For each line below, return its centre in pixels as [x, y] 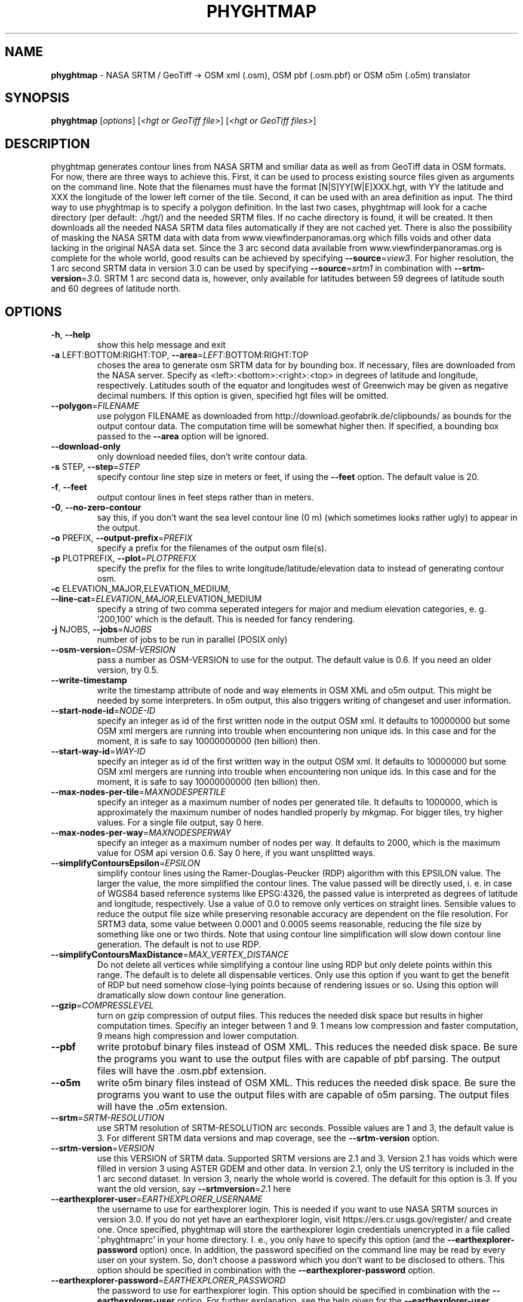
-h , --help [71, 335]
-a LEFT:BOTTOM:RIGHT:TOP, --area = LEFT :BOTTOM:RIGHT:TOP [180, 355]
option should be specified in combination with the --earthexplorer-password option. [266, 1270]
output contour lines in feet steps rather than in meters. [205, 497]
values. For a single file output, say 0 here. [180, 823]
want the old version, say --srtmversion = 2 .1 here [194, 1189]
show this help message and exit [161, 345]
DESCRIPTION [47, 143]
